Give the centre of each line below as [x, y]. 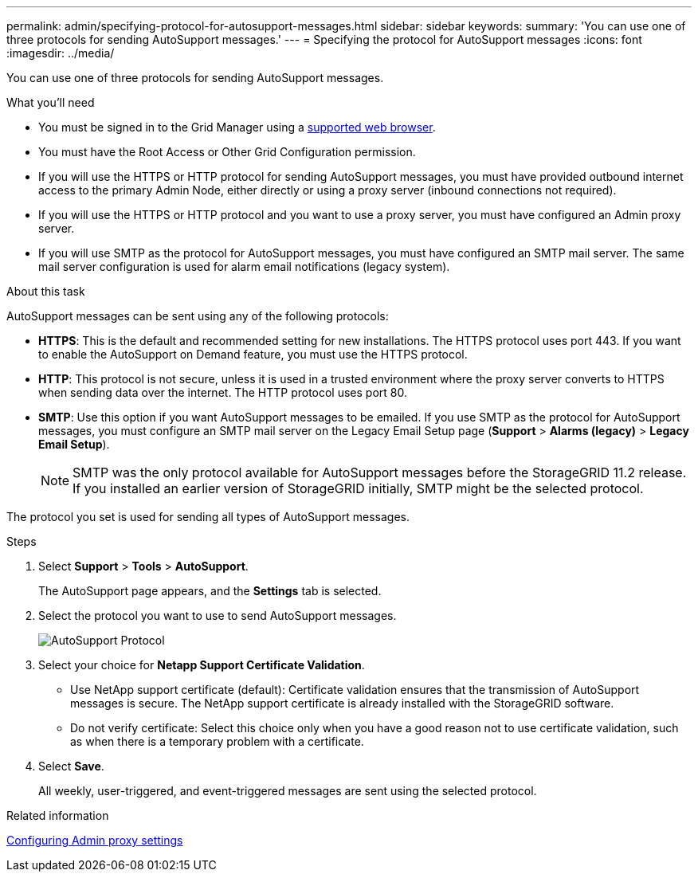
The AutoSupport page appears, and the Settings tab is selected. [210, 591]
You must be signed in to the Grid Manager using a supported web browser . [237, 127]
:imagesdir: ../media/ [61, 53]
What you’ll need [51, 102]
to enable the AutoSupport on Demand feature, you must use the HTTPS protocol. [253, 354]
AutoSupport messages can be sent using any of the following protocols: [198, 316]
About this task [46, 291]
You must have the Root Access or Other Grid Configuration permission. [227, 152]
